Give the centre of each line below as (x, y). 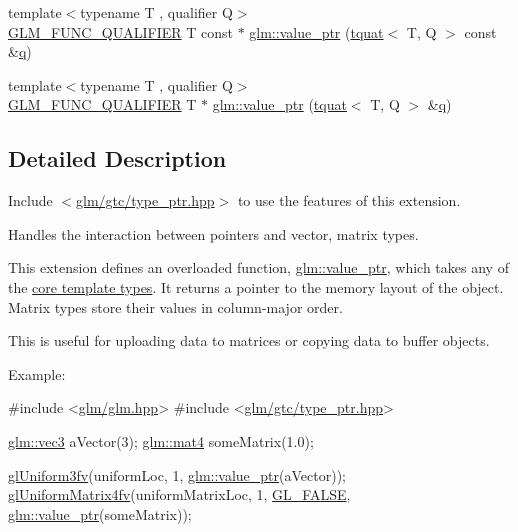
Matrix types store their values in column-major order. (175, 306)
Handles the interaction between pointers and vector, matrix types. (213, 233)
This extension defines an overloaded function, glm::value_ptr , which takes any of (258, 267)
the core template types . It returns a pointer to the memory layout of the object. (256, 286)
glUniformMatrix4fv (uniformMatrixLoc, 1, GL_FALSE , (179, 494)
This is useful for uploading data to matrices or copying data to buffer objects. (249, 340)
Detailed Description (117, 158)
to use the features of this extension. (349, 200)
